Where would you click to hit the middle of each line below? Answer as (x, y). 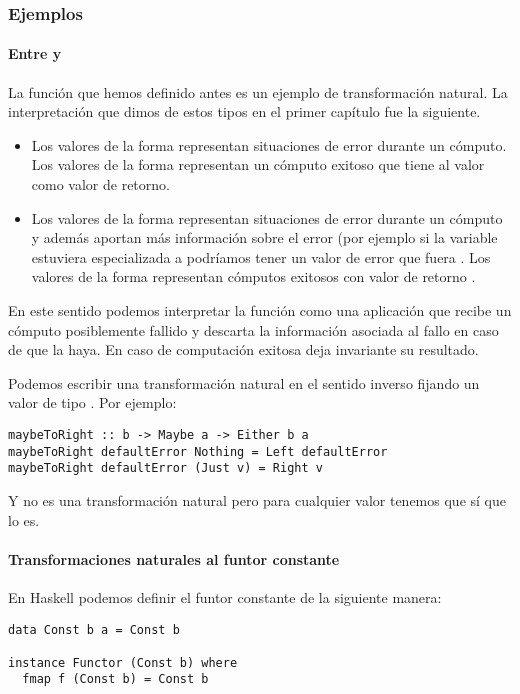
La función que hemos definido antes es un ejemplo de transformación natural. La (258, 91)
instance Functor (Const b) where (123, 662)
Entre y (35, 53)
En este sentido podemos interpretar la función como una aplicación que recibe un (260, 309)
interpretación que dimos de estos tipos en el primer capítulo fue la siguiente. (244, 111)
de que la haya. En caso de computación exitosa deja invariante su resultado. (243, 349)
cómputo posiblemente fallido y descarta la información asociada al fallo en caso (253, 329)
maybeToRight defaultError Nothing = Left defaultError (198, 451)
